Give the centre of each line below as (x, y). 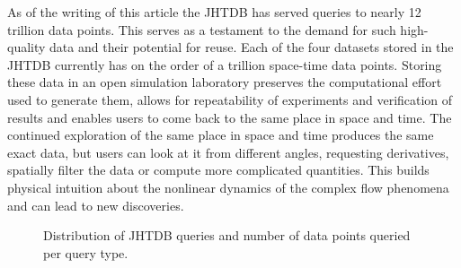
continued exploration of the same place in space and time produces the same (221, 135)
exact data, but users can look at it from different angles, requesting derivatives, (228, 152)
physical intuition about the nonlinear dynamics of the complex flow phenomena (228, 187)
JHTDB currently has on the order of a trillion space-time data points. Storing (225, 64)
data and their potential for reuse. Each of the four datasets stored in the (252, 47)
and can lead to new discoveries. (96, 205)
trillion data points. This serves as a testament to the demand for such (202, 29)
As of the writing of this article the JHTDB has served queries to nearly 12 (214, 12)
